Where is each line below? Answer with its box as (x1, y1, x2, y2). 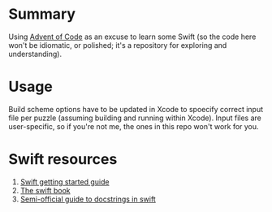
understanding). (8, 49, 63, 58)
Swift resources (8, 150, 118, 169)
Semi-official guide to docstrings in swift (19, 194, 156, 204)
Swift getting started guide (19, 176, 110, 187)
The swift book (19, 185, 71, 195)
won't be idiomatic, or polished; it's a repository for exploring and (8, 40, 227, 50)
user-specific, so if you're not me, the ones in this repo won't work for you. (8, 121, 259, 131)
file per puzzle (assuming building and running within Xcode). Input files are (8, 113, 262, 123)
